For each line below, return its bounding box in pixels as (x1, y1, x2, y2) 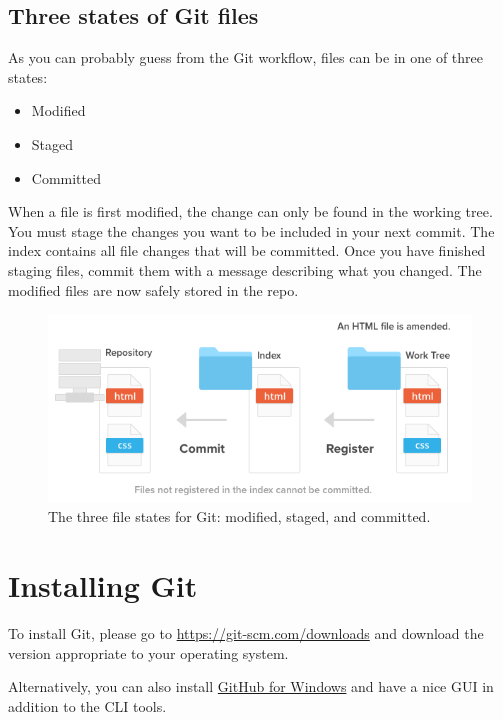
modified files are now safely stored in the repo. (8, 279, 299, 300)
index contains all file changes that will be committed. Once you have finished (8, 240, 486, 261)
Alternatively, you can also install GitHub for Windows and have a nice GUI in (8, 676, 494, 697)
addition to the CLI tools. (8, 695, 167, 716)
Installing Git (8, 565, 198, 606)
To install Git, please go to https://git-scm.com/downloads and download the (8, 623, 484, 644)
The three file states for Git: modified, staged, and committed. (48, 506, 431, 527)
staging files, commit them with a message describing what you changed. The (8, 259, 482, 280)
